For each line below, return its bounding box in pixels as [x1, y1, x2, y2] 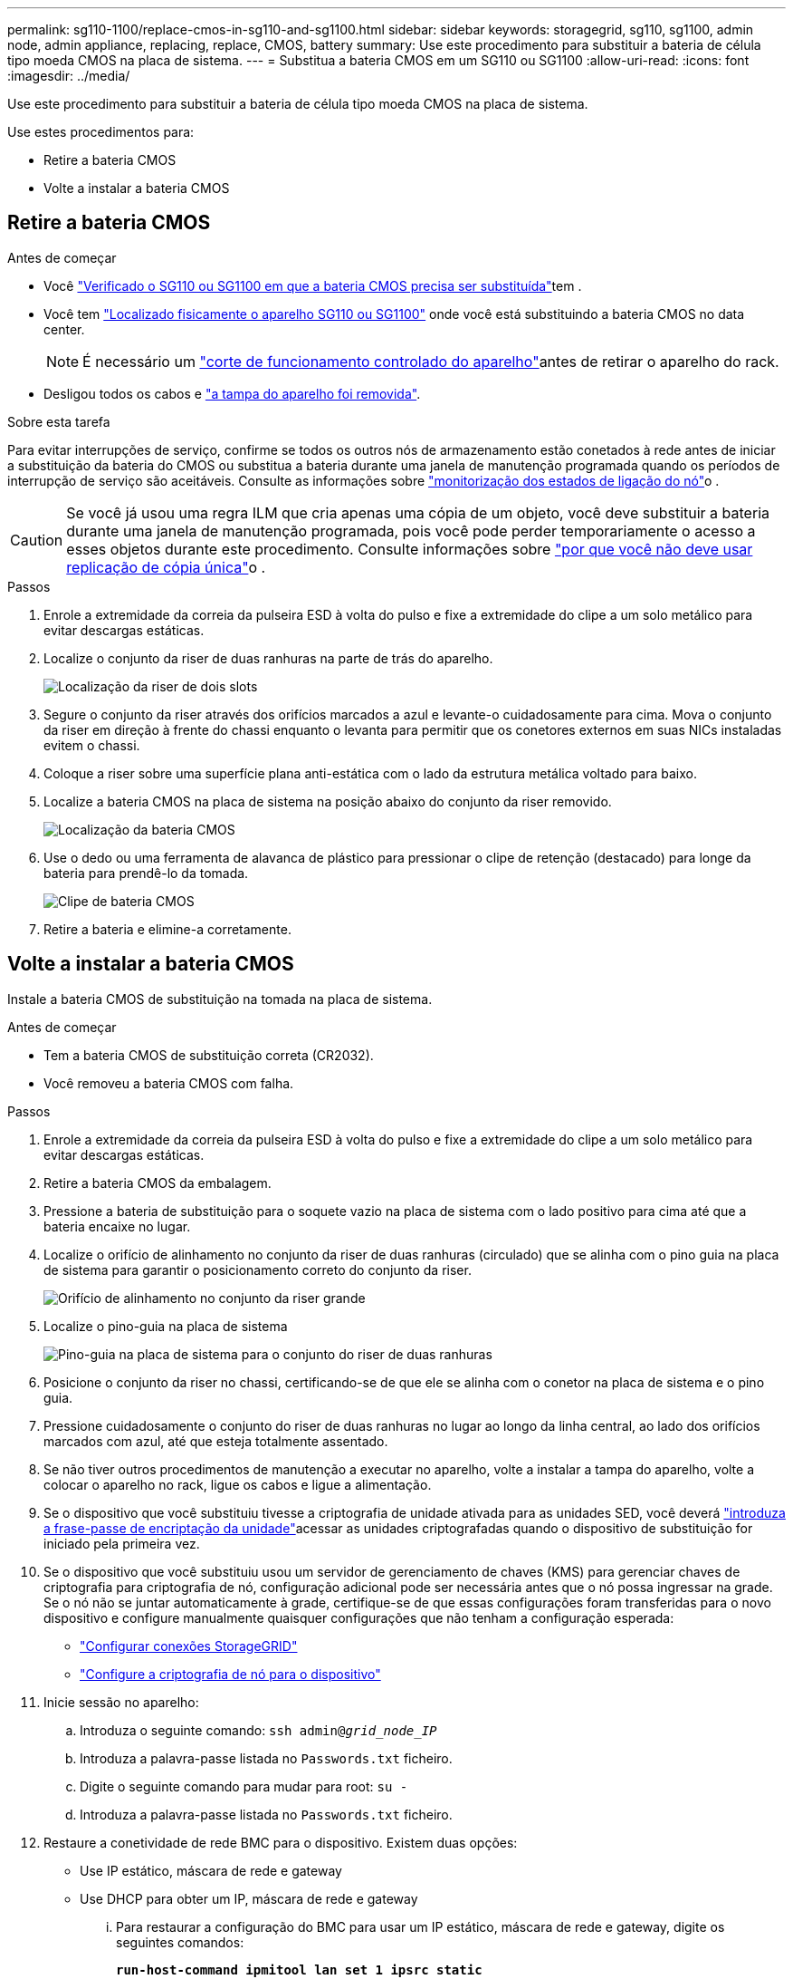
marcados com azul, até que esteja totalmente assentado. [43, 1433, 388, 1449]
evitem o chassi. [43, 737, 140, 753]
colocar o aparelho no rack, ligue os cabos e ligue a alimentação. [43, 1476, 432, 1492]
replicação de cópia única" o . [66, 557, 266, 576]
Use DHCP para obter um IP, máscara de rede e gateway [80, 1890, 418, 1907]
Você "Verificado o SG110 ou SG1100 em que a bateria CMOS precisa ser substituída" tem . [43, 277, 582, 294]
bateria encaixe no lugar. [43, 1218, 191, 1234]
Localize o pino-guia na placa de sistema [43, 1318, 288, 1334]
